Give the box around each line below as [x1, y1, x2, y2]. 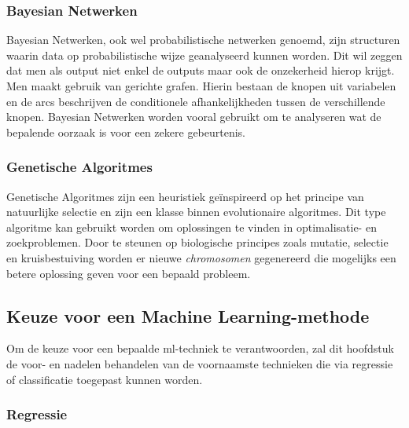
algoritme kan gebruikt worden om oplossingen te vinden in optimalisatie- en [6, 218, 377, 235]
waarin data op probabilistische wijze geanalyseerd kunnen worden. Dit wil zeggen [6, 46, 403, 63]
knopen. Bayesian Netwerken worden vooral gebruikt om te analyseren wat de [6, 108, 381, 125]
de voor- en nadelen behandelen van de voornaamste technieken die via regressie [6, 355, 393, 371]
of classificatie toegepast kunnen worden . [6, 371, 203, 387]
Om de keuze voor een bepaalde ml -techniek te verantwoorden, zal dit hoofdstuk [6, 340, 394, 357]
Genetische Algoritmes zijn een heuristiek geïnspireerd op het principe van [6, 188, 364, 204]
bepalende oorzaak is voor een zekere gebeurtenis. [6, 123, 246, 140]
